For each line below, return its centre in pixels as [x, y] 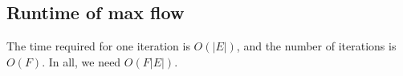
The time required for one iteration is [98, 46]
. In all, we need [81, 61]
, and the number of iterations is [316, 46]
